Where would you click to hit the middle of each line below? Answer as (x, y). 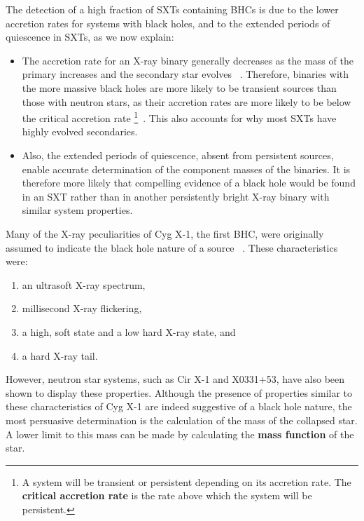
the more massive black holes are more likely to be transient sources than (179, 87)
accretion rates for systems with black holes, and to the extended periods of (168, 23)
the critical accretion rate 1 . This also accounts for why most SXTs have (179, 117)
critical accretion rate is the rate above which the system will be (167, 495)
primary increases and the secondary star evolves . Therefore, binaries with (185, 74)
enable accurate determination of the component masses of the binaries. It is (186, 169)
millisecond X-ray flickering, (82, 308)
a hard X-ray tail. (60, 355)
